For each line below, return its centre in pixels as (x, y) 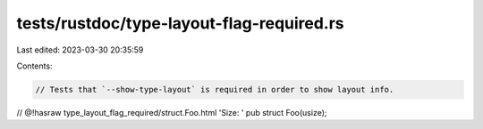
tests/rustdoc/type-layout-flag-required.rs (180, 23)
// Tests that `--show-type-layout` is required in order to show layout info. (215, 89)
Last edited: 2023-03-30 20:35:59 (80, 50)
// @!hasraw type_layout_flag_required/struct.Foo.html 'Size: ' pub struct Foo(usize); (172, 112)
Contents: (34, 66)
